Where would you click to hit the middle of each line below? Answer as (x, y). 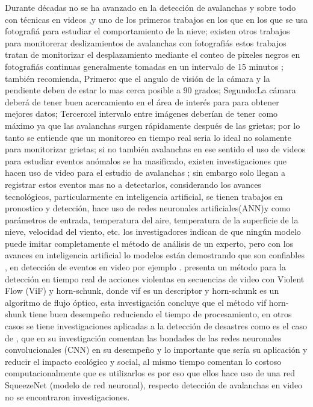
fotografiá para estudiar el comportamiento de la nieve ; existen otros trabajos (147, 31)
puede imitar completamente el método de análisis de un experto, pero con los (149, 243)
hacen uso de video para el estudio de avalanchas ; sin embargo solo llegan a (145, 172)
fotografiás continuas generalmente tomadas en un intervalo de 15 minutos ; (144, 66)
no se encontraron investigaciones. (67, 396)
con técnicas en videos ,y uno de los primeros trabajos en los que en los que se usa (156, 19)
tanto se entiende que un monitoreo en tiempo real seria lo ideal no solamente (148, 137)
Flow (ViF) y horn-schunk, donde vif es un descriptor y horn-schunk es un (142, 290)
